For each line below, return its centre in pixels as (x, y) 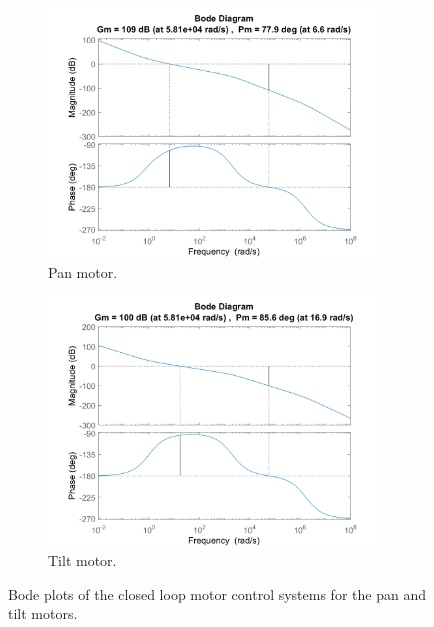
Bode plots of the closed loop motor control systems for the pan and (217, 593)
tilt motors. (43, 613)
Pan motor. (83, 271)
